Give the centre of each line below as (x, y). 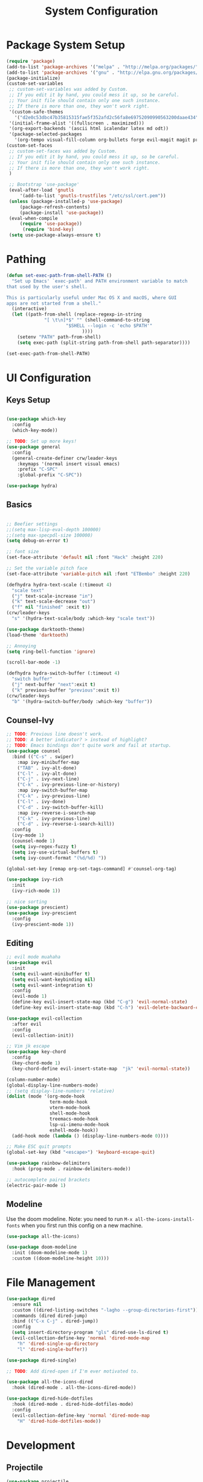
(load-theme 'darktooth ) (37, 635)
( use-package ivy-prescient (42, 913)
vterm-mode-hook (70, 1108)
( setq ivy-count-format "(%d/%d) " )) (59, 858)
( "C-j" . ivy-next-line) (48, 779)
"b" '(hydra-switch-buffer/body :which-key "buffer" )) (82, 701)
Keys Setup (28, 400)
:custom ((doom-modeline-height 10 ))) (61, 1258)
